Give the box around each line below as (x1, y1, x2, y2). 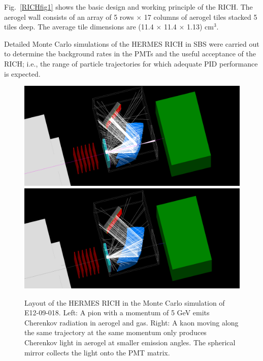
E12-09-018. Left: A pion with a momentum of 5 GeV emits (24, 307, 210, 318)
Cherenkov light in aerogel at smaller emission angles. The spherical (24, 337, 236, 347)
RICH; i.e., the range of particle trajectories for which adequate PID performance (4, 58, 258, 69)
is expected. (4, 68, 41, 79)
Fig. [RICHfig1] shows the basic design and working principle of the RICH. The (4, 2, 253, 12)
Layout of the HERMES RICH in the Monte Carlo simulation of (24, 297, 225, 308)
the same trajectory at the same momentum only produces (24, 327, 207, 338)
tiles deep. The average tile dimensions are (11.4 (4, 21, 154, 32)
